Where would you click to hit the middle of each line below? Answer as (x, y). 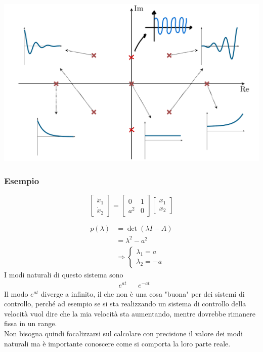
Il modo (16, 293)
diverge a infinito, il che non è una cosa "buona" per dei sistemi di (143, 293)
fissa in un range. (31, 323)
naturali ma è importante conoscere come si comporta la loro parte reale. (117, 343)
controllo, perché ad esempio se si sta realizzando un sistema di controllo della (125, 304)
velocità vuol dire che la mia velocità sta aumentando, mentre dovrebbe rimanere (130, 313)
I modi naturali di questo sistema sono (64, 274)
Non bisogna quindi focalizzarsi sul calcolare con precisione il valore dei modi (123, 333)
